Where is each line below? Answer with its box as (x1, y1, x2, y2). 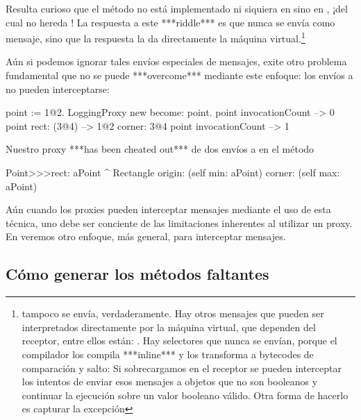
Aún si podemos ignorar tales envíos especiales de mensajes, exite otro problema (6, 54, 347, 69)
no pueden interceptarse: (6, 81, 110, 96)
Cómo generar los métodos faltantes (6, 263, 269, 285)
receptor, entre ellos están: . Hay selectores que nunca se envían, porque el (22, 333, 337, 348)
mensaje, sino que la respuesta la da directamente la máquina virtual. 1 (6, 29, 305, 45)
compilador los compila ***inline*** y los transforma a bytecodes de (22, 346, 314, 361)
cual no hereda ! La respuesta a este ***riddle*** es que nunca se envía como (6, 15, 335, 29)
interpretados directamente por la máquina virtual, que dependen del (22, 319, 316, 334)
